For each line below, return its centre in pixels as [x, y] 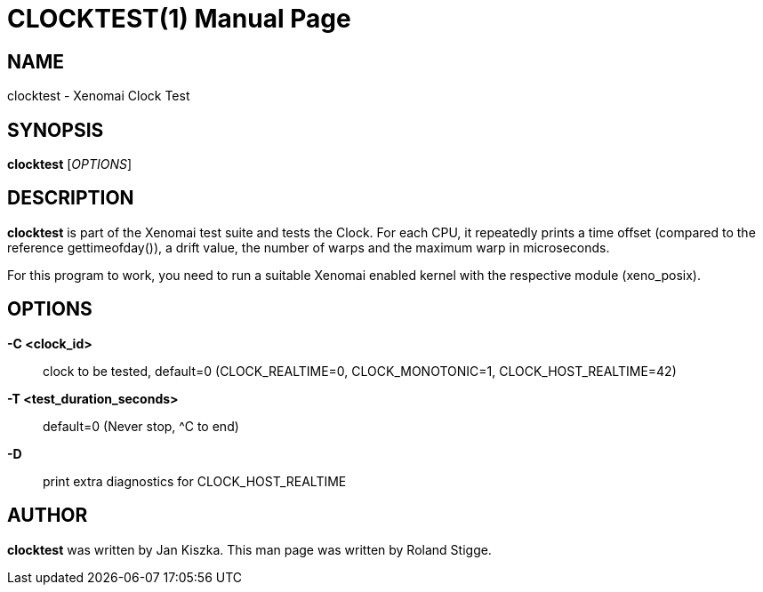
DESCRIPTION [71, 198]
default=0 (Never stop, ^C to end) [141, 426]
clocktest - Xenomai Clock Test [99, 96]
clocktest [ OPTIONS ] [70, 164]
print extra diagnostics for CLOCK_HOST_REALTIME [195, 481]
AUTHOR [48, 516]
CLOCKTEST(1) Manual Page [179, 19]
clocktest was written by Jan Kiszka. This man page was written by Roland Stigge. [249, 549]
